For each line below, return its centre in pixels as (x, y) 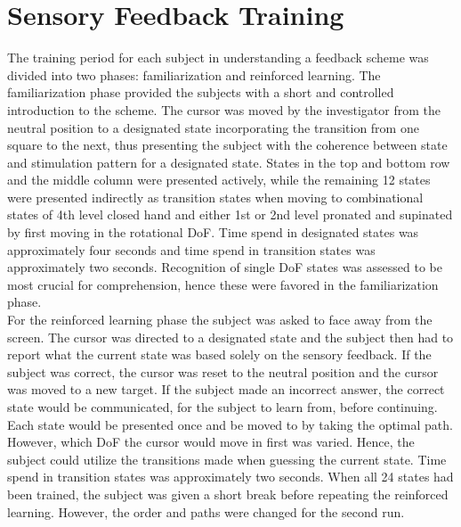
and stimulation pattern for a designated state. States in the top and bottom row (229, 162)
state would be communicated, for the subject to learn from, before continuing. (222, 407)
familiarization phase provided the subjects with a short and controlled (201, 92)
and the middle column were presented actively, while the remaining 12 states (219, 180)
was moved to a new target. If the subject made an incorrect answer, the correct (226, 389)
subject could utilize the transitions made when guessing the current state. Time (227, 459)
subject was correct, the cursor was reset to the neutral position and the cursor (223, 371)
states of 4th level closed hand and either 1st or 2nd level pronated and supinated (230, 214)
